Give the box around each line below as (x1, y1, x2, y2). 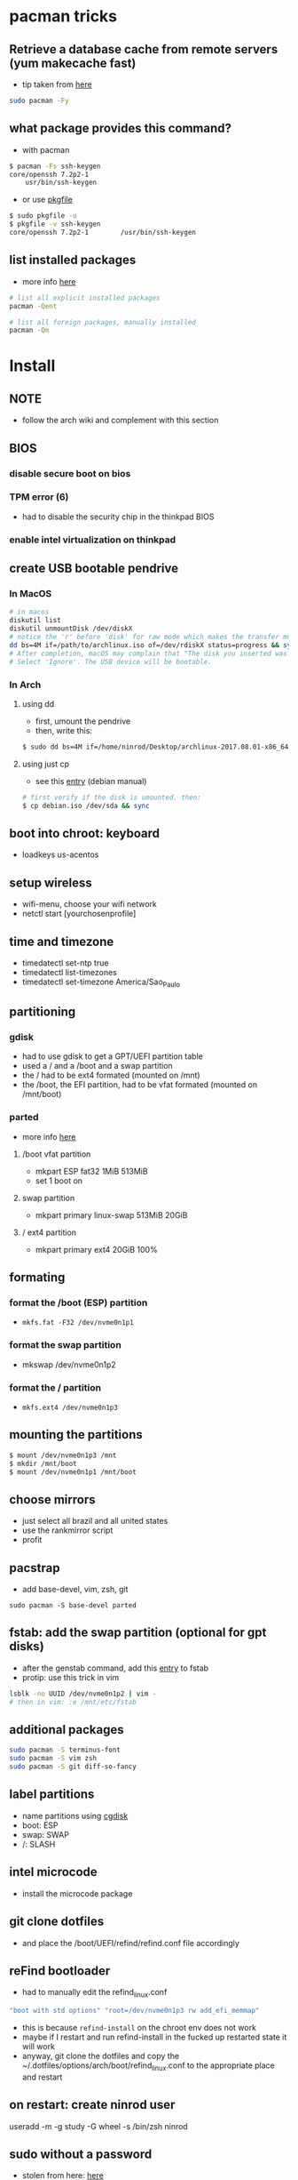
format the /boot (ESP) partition (9, 1296, 148, 1309)
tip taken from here (21, 79, 92, 90)
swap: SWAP (21, 1829, 69, 1839)
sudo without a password (9, 2147, 153, 2161)
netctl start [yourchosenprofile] (21, 909, 137, 919)
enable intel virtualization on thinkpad (9, 533, 176, 546)
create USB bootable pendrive (9, 561, 179, 576)
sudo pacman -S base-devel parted (9, 1601, 137, 1610)
